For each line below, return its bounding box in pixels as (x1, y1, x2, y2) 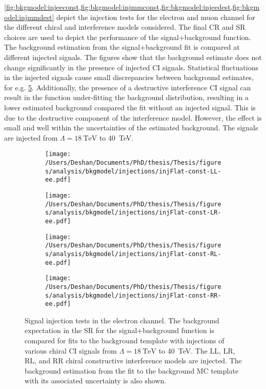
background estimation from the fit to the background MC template (25, 365, 239, 376)
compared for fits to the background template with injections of (25, 335, 224, 345)
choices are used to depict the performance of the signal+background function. (4, 31, 251, 42)
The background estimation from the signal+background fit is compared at (4, 42, 240, 52)
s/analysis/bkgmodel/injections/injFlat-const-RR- (45, 291, 221, 299)
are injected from (4, 132, 58, 143)
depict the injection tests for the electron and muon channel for (56, 11, 255, 22)
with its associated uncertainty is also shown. (25, 375, 167, 386)
